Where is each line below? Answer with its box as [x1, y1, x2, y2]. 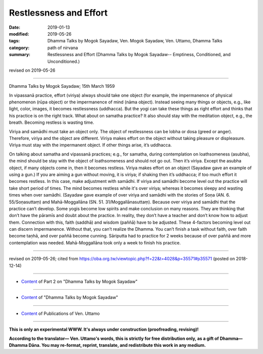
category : [9, 44, 30, 51]
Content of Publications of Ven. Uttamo [21, 310, 100, 316]
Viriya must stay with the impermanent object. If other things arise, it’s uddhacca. [9, 142, 172, 148]
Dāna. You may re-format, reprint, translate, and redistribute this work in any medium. [28, 342, 207, 348]
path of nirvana [47, 44, 78, 51]
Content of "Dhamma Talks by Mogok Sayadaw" [21, 295, 118, 300]
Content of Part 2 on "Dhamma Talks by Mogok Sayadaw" [21, 278, 138, 285]
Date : [9, 24, 20, 30]
